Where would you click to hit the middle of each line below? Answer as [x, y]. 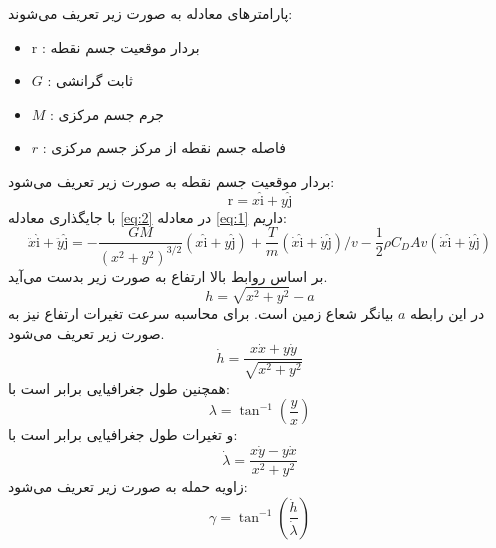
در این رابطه [447, 312]
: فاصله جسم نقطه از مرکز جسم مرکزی [164, 147]
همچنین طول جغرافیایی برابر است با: [119, 387]
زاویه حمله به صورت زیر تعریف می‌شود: [128, 486]
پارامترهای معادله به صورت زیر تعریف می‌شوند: [150, 13]
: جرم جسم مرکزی [107, 113]
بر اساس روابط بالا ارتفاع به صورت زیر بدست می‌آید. [168, 275]
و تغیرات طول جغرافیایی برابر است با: [123, 434]
